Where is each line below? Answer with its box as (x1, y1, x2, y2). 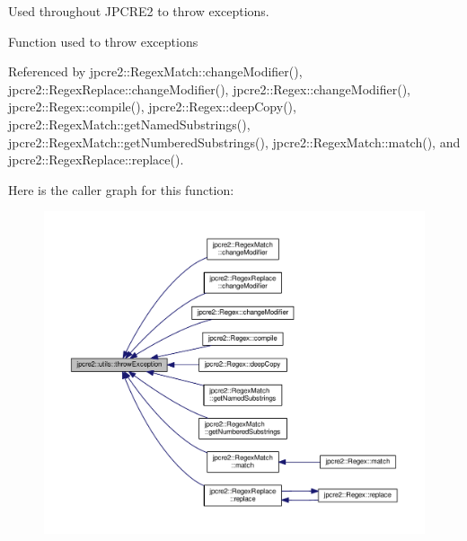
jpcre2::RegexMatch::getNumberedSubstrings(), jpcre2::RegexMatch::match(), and (8, 132, 461, 151)
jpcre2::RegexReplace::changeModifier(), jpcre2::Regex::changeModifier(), (8, 79, 411, 98)
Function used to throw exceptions (8, 31, 198, 50)
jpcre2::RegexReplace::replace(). (8, 150, 184, 169)
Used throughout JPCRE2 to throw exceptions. (8, 2, 269, 20)
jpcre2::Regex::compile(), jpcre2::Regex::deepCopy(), (8, 97, 296, 116)
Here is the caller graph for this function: (8, 180, 234, 199)
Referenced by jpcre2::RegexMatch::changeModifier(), (8, 62, 303, 81)
